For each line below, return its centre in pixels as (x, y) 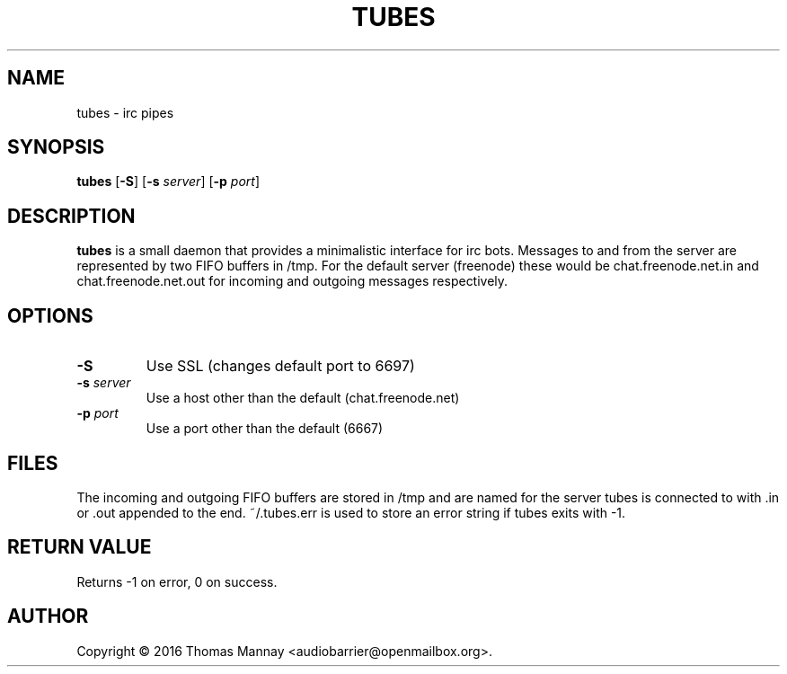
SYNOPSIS (56, 147)
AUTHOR (48, 616)
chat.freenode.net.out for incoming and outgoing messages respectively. (292, 281)
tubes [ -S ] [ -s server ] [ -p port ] (168, 182)
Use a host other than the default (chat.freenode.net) (303, 398)
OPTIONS (50, 315)
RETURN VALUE (80, 547)
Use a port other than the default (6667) (265, 429)
